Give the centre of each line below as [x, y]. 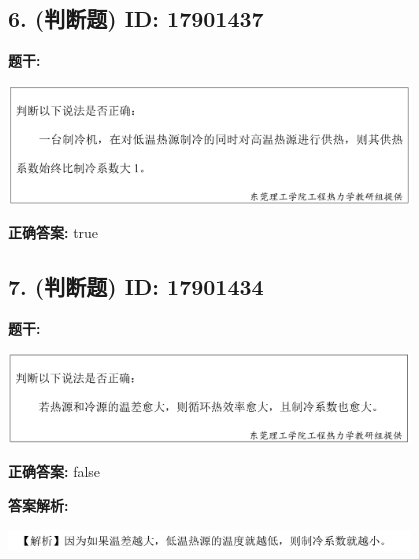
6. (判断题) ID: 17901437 [136, 18]
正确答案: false [54, 471]
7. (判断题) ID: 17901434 [136, 286]
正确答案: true [53, 232]
